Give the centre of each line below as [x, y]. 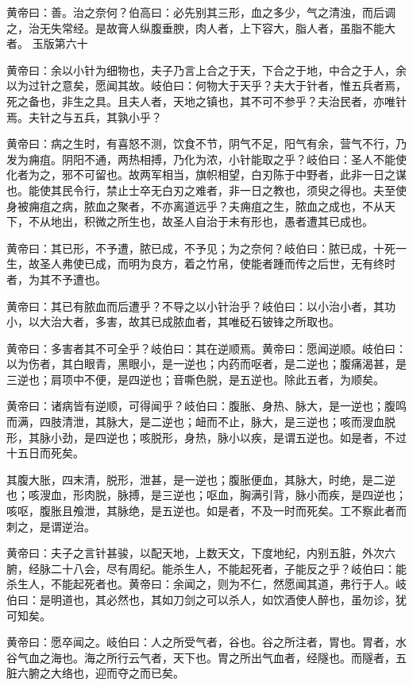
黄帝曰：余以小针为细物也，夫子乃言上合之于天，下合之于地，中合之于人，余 [206, 70]
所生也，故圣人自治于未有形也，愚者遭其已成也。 [245, 221]
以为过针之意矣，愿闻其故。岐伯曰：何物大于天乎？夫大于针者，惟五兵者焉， [206, 85]
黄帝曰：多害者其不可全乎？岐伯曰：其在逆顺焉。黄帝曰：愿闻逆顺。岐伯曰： [206, 348]
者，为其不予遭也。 [56, 279]
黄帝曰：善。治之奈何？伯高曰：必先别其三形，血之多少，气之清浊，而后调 [201, 12]
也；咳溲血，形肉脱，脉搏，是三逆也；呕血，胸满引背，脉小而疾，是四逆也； [206, 495]
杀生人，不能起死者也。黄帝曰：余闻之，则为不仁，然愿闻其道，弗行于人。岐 [206, 584]
